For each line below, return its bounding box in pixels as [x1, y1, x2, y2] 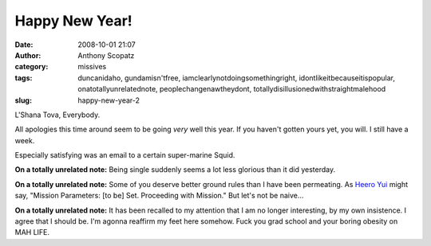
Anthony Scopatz [77, 50, 135, 60]
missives [77, 62, 107, 72]
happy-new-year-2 [77, 96, 140, 105]
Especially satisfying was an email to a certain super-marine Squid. [14, 150, 235, 160]
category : [14, 62, 49, 72]
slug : [14, 96, 32, 105]
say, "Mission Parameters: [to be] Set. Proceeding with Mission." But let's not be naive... [14, 191, 304, 201]
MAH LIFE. [14, 228, 50, 237]
